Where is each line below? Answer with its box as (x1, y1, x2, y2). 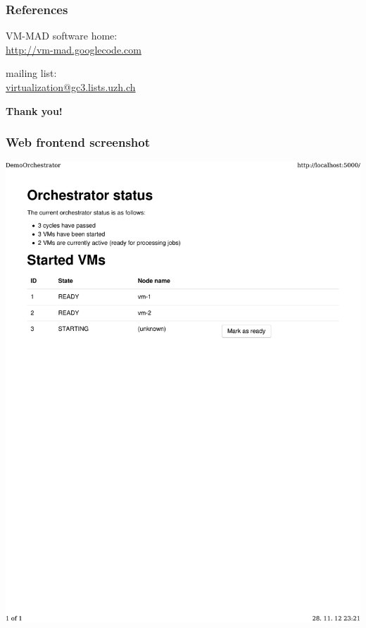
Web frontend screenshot (6, 133, 150, 151)
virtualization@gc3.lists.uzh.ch (6, 80, 136, 94)
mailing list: (6, 66, 57, 80)
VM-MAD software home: (6, 28, 118, 43)
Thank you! (6, 103, 63, 118)
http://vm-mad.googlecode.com (6, 42, 141, 56)
